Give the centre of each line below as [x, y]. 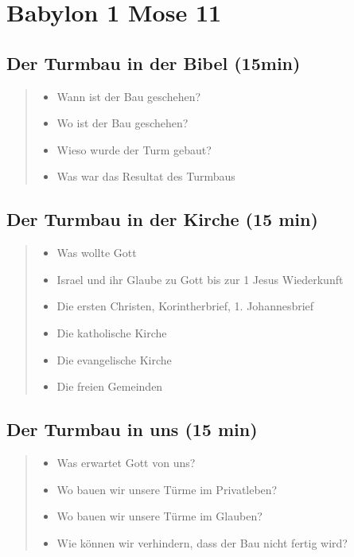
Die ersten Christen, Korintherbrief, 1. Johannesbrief [185, 306]
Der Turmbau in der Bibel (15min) [154, 62]
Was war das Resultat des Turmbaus [146, 176]
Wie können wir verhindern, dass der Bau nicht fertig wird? [202, 542]
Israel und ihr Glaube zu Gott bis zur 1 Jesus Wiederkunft [200, 279]
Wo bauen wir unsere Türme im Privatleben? [167, 489]
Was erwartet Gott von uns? [126, 462]
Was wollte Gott [97, 253]
